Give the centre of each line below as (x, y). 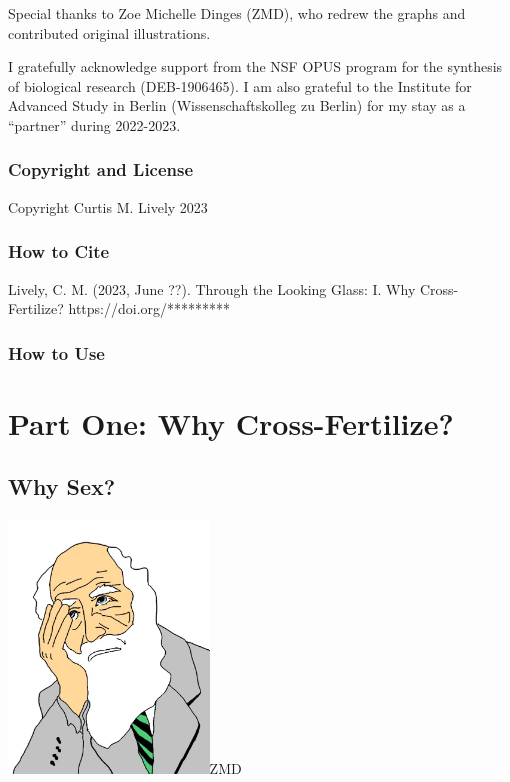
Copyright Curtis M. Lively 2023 (108, 206)
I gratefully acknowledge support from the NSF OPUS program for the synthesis (255, 66)
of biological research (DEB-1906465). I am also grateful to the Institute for (240, 85)
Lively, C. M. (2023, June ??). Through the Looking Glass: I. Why (212, 288)
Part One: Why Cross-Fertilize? (231, 422)
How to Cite (59, 251)
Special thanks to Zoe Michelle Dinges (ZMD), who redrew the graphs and (237, 13)
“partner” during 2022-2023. (94, 124)
